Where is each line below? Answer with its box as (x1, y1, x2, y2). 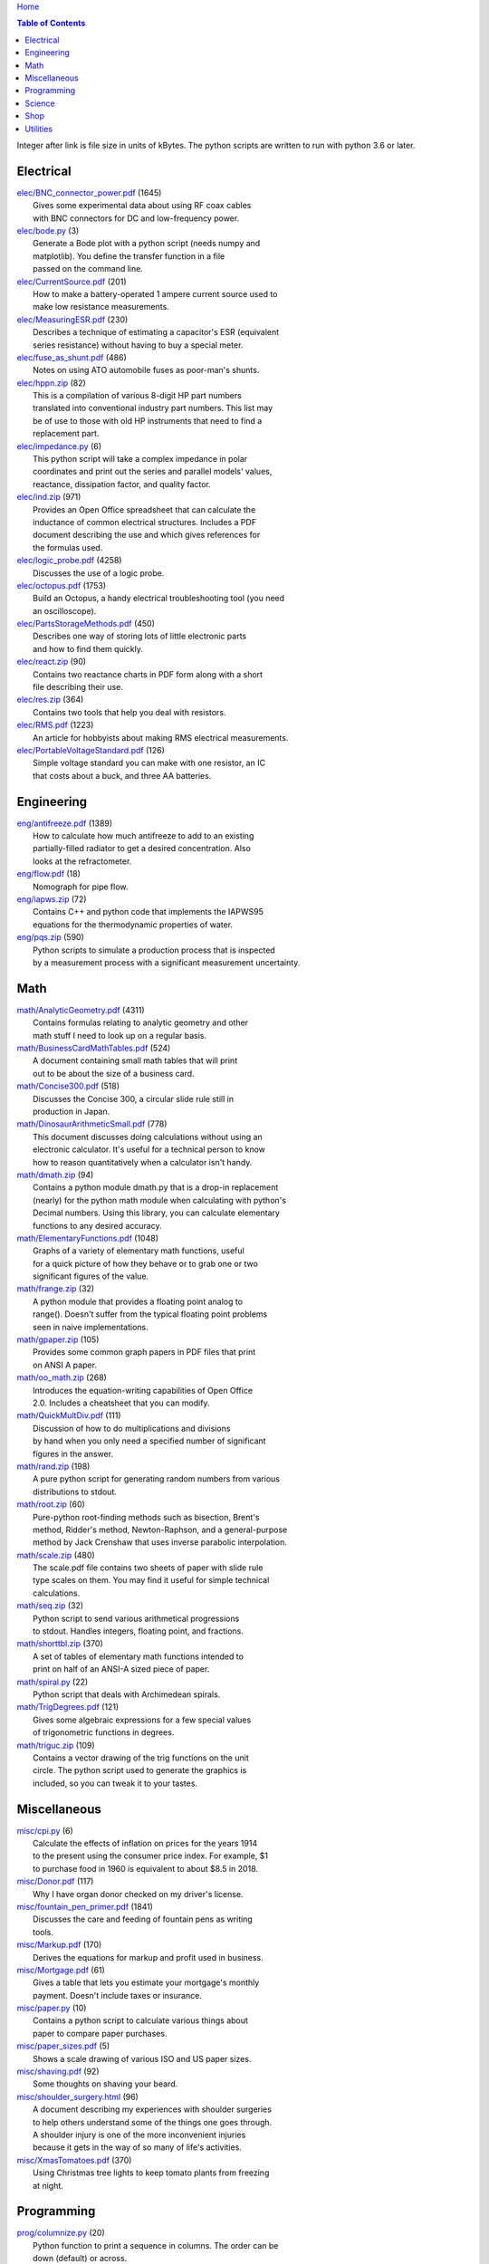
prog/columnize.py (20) (16, 2228, 106, 2239)
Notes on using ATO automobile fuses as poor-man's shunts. (33, 365, 260, 376)
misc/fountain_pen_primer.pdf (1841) (16, 1901, 154, 1912)
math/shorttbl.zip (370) (16, 1638, 103, 1649)
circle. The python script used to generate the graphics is (33, 1765, 247, 1776)
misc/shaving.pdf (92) (16, 2066, 100, 2077)
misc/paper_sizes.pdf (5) (16, 2040, 110, 2051)
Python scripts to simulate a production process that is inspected (33, 945, 275, 955)
